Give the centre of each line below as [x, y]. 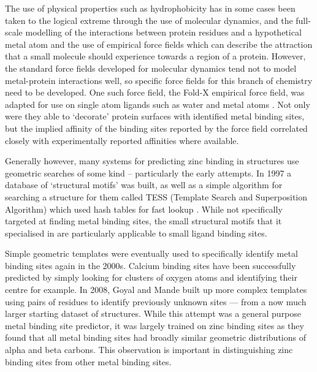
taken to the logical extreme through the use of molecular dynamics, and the [149, 20]
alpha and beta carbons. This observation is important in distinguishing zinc [149, 350]
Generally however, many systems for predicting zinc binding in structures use [152, 161]
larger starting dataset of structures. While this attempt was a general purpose [153, 313]
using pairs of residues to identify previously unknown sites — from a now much [156, 301]
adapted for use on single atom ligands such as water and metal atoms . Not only [158, 104]
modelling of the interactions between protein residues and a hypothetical [163, 32]
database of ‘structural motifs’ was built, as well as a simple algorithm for [144, 185]
